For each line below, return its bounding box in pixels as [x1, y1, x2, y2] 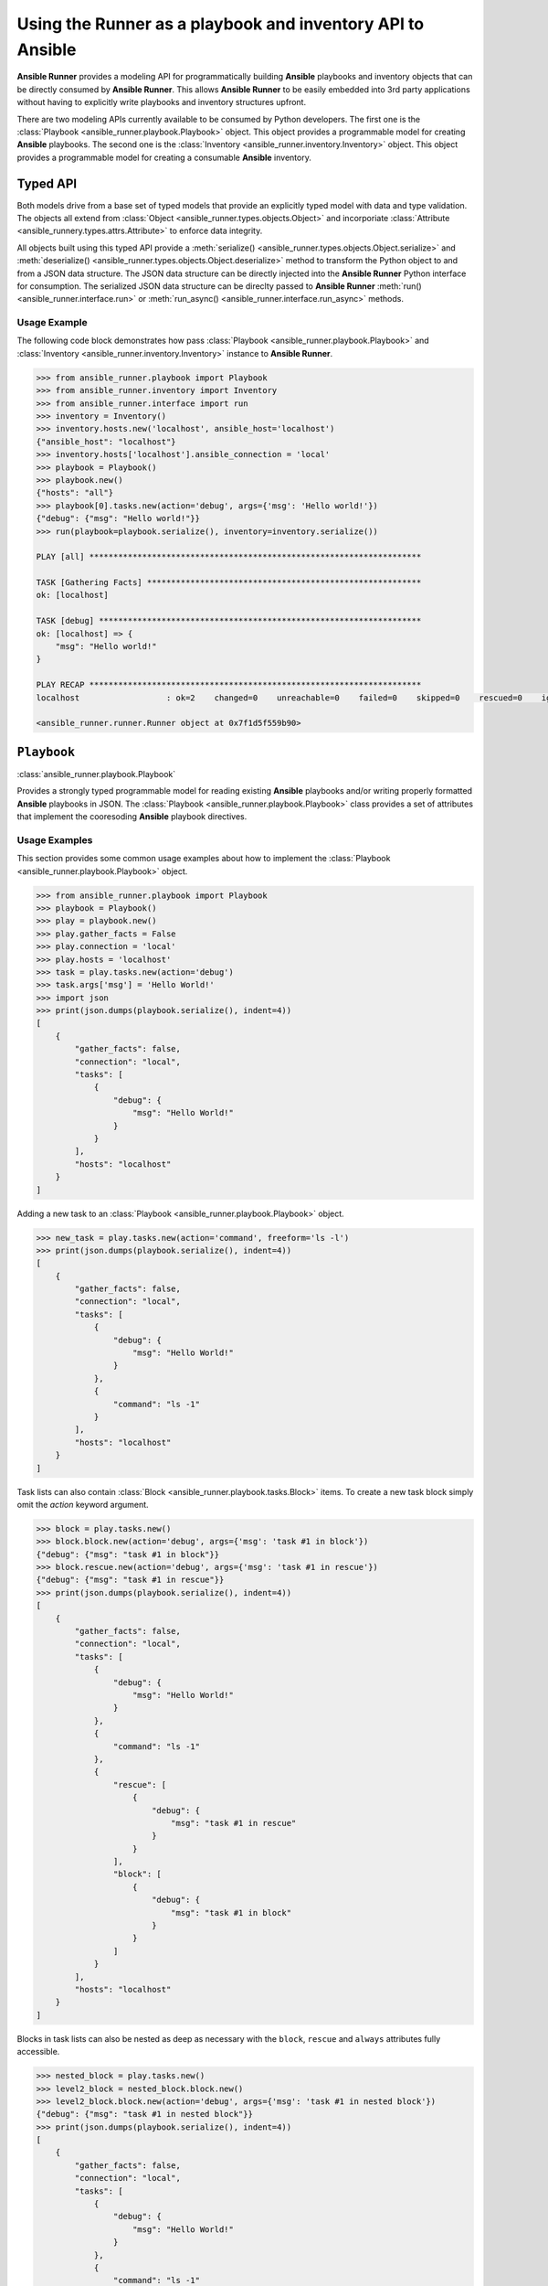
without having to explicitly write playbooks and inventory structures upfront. [16, 97, 306, 108]
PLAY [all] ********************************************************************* [36, 551, 422, 562]
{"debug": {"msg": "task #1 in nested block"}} [36, 2109, 253, 2120]
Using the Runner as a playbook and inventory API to [16, 14, 425, 34]
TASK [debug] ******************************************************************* [36, 615, 422, 626]
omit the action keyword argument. [16, 1499, 150, 1510]
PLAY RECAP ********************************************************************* [36, 679, 422, 690]
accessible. [16, 2046, 60, 2057]
